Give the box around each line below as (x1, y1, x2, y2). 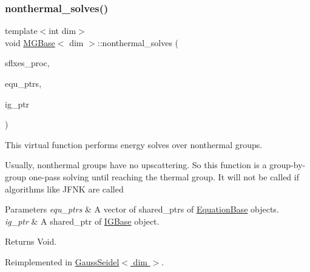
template (5, 24, 38, 37)
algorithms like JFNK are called (5, 182, 124, 195)
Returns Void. (5, 235, 57, 248)
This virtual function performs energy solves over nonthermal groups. (5, 138, 263, 151)
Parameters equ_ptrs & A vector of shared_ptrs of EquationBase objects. (5, 203, 279, 216)
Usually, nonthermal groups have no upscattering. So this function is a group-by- (5, 158, 306, 171)
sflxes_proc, (5, 56, 50, 69)
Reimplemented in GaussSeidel (5, 255, 120, 268)
